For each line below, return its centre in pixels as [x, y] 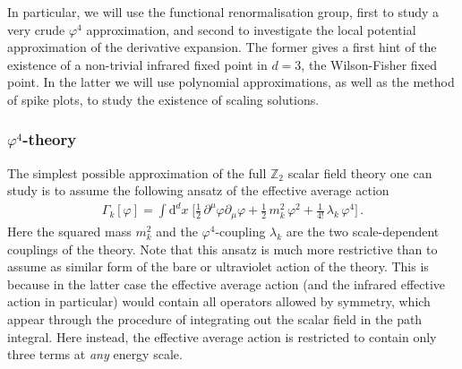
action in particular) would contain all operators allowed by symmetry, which [219, 301]
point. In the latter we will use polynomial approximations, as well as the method [231, 82]
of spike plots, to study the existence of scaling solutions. [163, 99]
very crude [36, 29]
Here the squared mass [69, 231]
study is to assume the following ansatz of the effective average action [198, 190]
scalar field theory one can [360, 172]
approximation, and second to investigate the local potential [251, 29]
